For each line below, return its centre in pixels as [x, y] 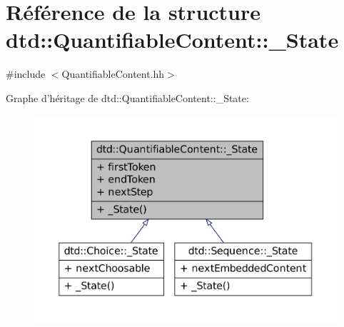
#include [26, 74]
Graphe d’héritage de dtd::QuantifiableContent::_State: [127, 97]
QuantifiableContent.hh [113, 74]
